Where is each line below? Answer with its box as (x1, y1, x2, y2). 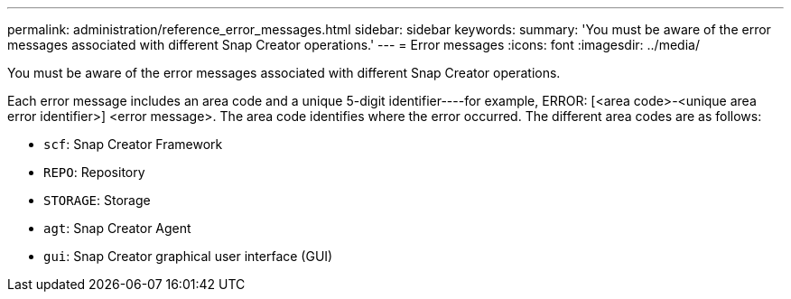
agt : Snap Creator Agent (43, 220, 191, 236)
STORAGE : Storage (43, 192, 151, 208)
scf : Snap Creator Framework (43, 136, 223, 152)
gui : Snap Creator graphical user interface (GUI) (43, 248, 333, 264)
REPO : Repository (43, 164, 145, 180)
